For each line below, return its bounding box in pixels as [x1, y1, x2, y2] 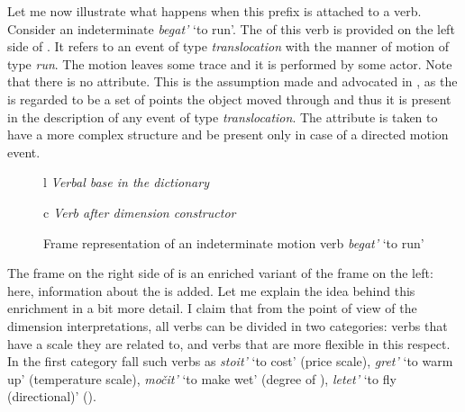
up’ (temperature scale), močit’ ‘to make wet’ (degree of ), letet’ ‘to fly [7, 369, 397, 388]
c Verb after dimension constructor [43, 202, 236, 221]
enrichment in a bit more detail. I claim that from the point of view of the [7, 299, 417, 318]
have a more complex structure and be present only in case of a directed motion [7, 125, 449, 144]
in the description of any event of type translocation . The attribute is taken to [7, 107, 438, 126]
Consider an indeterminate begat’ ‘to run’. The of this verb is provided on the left [7, 19, 455, 38]
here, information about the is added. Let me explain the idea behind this [7, 281, 415, 300]
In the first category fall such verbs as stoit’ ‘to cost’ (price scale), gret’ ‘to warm [7, 352, 453, 371]
